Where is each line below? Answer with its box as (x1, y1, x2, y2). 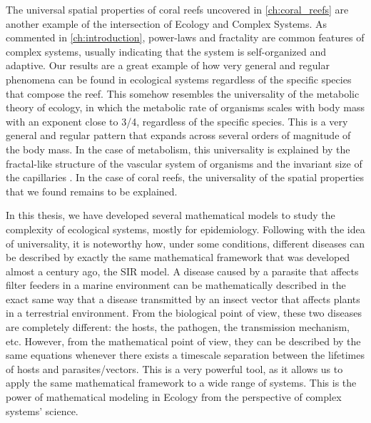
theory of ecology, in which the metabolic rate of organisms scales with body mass (6, 100, 365, 115)
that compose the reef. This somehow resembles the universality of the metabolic (6, 86, 360, 101)
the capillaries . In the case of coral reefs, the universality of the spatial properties (6, 170, 364, 185)
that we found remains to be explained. (6, 183, 178, 198)
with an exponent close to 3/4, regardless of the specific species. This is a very (6, 113, 348, 128)
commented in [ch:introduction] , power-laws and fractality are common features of (6, 30, 365, 45)
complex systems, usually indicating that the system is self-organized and (6, 44, 327, 58)
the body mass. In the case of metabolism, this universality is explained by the (6, 141, 350, 156)
